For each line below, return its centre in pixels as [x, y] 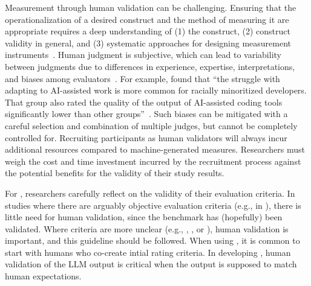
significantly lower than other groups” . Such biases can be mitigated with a [146, 114]
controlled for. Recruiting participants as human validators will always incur [146, 137]
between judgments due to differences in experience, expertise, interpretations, [150, 66]
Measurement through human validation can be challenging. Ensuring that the [151, 7]
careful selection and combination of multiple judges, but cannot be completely [151, 125]
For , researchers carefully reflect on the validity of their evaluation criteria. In [150, 193]
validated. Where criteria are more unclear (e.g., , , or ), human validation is [147, 228]
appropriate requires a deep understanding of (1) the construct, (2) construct [148, 31]
